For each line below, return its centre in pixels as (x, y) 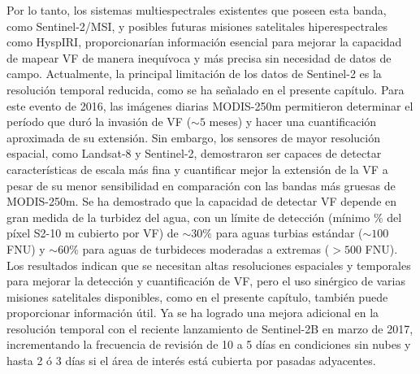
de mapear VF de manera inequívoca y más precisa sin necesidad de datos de (199, 57)
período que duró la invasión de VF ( (99, 122)
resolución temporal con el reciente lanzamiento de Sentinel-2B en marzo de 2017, (210, 328)
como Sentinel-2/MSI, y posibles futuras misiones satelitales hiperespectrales (197, 26)
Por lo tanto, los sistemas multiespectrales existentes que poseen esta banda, (197, 10)
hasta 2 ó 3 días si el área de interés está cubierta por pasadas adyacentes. (191, 361)
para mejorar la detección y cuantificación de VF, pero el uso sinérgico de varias (206, 281)
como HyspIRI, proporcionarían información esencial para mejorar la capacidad (204, 42)
